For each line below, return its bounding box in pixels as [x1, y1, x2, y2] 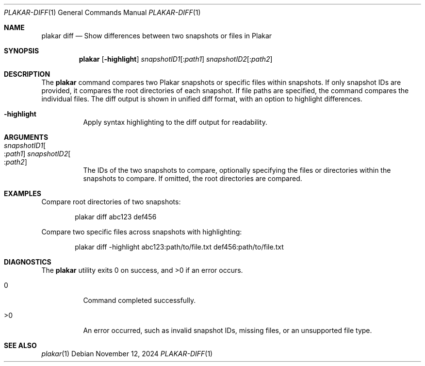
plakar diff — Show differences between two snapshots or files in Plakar [41, 32, 272, 40]
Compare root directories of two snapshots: [41, 198, 181, 206]
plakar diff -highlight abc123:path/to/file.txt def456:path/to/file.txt [75, 243, 284, 251]
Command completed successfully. [83, 296, 196, 304]
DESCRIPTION [4, 70, 50, 78]
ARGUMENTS [4, 133, 49, 141]
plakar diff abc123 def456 [75, 213, 157, 221]
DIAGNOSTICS [4, 258, 51, 266]
